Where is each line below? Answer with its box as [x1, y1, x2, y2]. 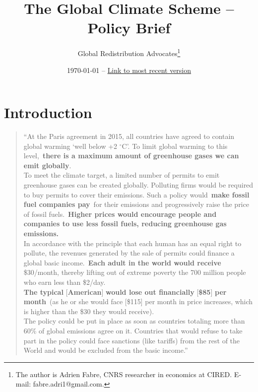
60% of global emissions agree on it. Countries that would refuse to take [23, 325, 243, 335]
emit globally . [23, 160, 71, 170]
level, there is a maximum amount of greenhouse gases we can [23, 150, 239, 161]
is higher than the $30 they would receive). [23, 306, 154, 316]
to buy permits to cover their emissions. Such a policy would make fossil [23, 189, 250, 199]
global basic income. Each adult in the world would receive [23, 257, 221, 267]
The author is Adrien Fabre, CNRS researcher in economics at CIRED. [15, 369, 232, 379]
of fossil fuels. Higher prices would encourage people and [23, 208, 217, 219]
